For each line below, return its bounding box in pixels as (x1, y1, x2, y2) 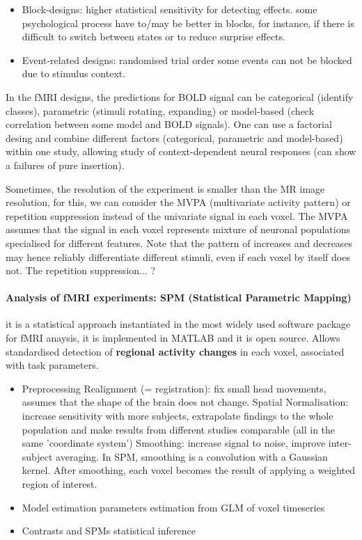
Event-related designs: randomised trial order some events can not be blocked (22, 52, 352, 67)
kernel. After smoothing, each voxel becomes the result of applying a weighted (22, 463, 356, 477)
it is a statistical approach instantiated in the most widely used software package (6, 317, 351, 331)
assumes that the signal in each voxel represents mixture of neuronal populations (6, 222, 350, 237)
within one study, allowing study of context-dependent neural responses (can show (6, 144, 356, 159)
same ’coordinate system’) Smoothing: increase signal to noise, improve (22, 436, 326, 450)
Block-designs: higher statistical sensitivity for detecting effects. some (22, 2, 317, 16)
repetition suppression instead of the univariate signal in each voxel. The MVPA (6, 208, 348, 223)
